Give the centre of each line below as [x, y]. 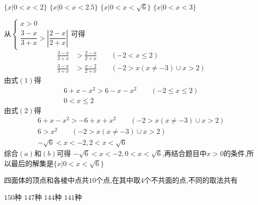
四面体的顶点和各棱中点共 [46, 180]
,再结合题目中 [185, 153]
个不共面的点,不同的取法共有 [191, 180]
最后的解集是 [32, 163]
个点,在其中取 [118, 180]
